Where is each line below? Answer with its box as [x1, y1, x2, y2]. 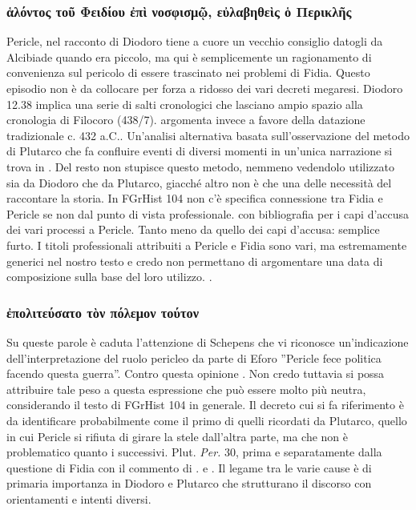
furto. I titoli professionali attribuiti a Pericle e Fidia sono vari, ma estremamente [6, 236, 407, 253]
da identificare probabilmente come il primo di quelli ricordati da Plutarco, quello [6, 412, 407, 428]
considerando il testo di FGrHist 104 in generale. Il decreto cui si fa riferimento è [6, 396, 404, 413]
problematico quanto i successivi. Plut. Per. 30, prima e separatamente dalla [6, 444, 382, 460]
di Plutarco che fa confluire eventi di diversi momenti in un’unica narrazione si [6, 143, 393, 159]
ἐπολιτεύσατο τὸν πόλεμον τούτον [6, 302, 200, 322]
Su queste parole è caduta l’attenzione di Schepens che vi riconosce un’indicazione [6, 333, 409, 350]
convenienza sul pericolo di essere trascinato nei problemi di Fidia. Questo [6, 64, 370, 81]
